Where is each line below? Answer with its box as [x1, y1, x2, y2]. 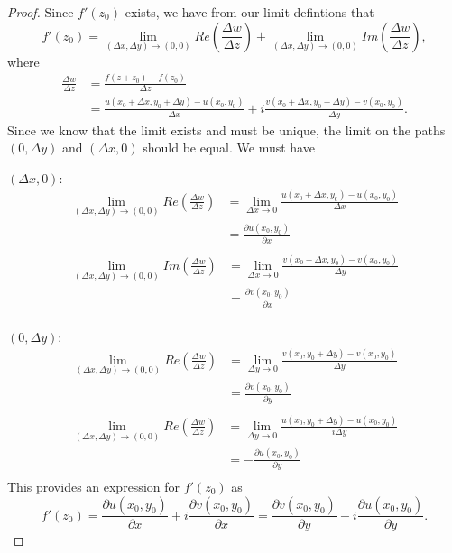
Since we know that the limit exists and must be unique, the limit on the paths [7, 120, 446, 139]
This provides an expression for [7, 476, 180, 495]
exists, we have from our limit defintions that [125, 3, 374, 21]
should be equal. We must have [143, 138, 315, 157]
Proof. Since [7, 3, 74, 21]
